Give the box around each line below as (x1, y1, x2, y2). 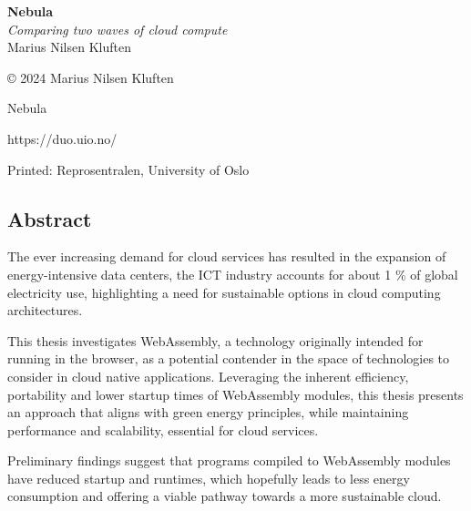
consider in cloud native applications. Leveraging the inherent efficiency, (7, 366, 409, 385)
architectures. (7, 301, 83, 320)
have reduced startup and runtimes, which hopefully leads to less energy (7, 468, 410, 487)
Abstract (7, 204, 92, 232)
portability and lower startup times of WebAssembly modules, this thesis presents (7, 384, 464, 404)
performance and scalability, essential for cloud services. (7, 420, 319, 439)
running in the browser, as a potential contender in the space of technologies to (7, 349, 450, 368)
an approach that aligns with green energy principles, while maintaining (7, 403, 409, 422)
